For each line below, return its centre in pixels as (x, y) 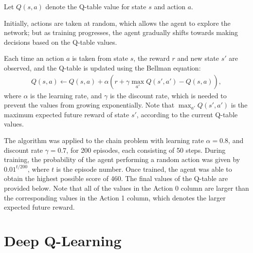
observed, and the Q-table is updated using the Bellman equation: (102, 67)
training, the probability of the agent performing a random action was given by (122, 159)
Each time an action (34, 58)
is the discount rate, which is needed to (168, 95)
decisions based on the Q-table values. (61, 42)
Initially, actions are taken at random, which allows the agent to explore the (117, 23)
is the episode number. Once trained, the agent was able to (144, 169)
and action (170, 6)
